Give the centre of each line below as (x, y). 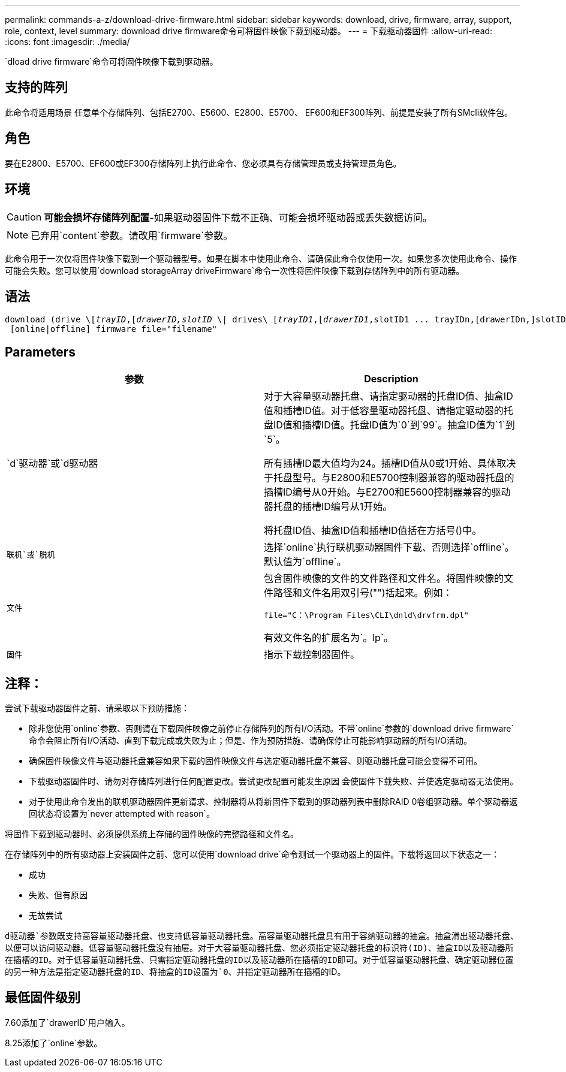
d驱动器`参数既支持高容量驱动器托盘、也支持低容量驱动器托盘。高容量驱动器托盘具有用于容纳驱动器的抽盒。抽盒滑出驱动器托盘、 (262, 936)
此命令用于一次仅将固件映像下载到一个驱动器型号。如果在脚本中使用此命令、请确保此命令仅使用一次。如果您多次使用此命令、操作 (261, 258)
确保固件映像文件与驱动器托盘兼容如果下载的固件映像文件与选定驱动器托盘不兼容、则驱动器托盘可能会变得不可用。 (255, 761)
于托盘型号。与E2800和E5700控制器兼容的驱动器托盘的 (389, 478)
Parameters (40, 352)
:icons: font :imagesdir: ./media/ (67, 42)
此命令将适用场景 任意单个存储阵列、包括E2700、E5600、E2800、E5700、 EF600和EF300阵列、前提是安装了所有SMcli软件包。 (259, 112)
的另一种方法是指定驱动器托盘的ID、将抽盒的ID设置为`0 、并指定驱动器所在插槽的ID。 (175, 972)
